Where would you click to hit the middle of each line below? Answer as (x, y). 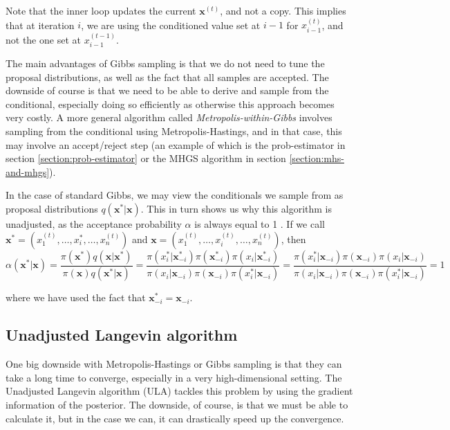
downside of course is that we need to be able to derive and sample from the (167, 90)
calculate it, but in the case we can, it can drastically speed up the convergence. (175, 418)
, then (293, 239)
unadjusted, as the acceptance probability (94, 224)
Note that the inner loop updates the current (101, 10)
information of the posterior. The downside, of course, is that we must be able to (177, 405)
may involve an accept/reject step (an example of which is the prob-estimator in (176, 144)
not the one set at (43, 39)
